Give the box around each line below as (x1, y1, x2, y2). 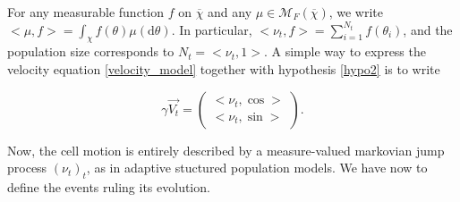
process (7, 158, 47, 177)
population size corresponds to (7, 42, 175, 61)
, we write (328, 3, 384, 21)
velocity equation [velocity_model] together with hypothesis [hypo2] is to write (7, 59, 440, 78)
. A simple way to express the (263, 42, 426, 61)
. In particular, (171, 20, 252, 38)
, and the (403, 20, 453, 38)
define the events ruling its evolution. (7, 177, 210, 196)
